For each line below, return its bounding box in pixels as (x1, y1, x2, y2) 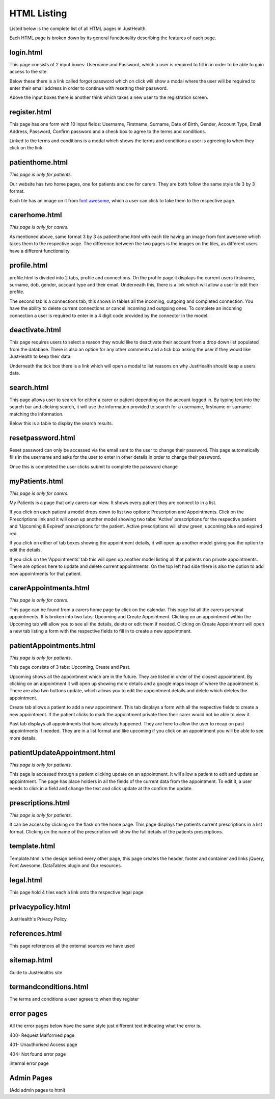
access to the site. (9, 69, 48, 75)
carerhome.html (9, 211, 62, 219)
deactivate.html (9, 326, 61, 334)
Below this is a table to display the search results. (9, 421, 113, 427)
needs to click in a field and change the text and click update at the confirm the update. (9, 785, 193, 791)
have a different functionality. (9, 248, 71, 254)
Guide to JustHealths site (9, 969, 63, 976)
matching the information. (9, 411, 64, 417)
